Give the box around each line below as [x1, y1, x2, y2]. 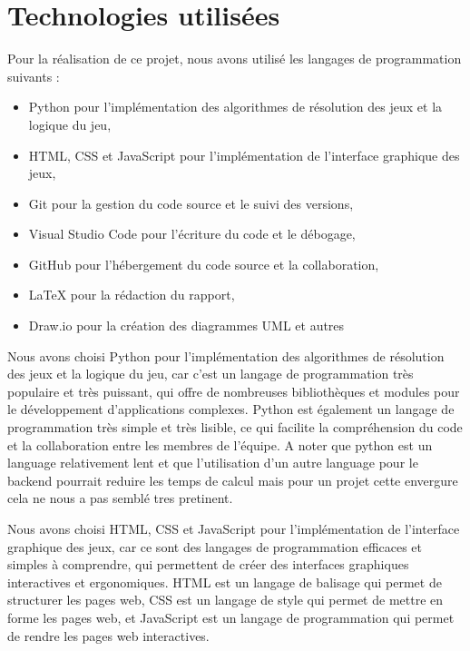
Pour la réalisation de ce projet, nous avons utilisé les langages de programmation [7, 49, 462, 68]
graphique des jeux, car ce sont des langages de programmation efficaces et [7, 537, 423, 556]
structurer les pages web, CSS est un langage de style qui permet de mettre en [7, 590, 444, 609]
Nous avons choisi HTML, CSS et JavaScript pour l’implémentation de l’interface [7, 519, 460, 538]
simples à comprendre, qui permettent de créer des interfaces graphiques [7, 555, 409, 574]
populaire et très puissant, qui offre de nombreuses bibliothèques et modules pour [7, 381, 460, 400]
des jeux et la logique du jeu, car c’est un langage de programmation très [7, 364, 414, 383]
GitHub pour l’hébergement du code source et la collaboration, [28, 254, 379, 273]
